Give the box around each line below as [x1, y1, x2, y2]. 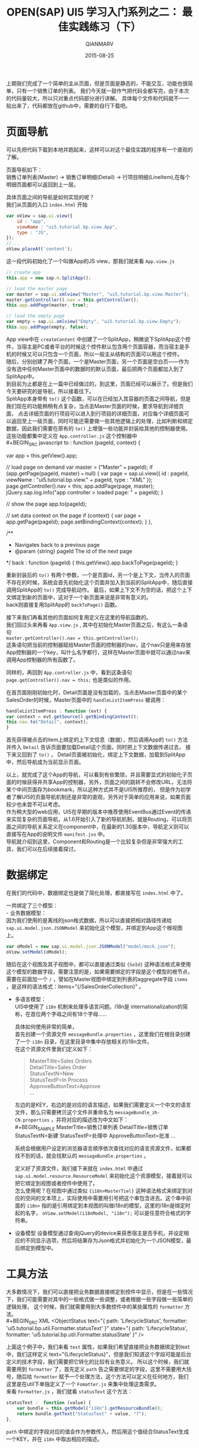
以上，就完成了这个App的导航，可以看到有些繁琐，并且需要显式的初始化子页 [6, 771, 192, 778]
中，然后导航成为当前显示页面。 [6, 759, 84, 766]
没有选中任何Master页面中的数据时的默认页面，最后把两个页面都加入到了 [6, 365, 184, 372]
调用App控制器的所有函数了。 [6, 656, 79, 663]
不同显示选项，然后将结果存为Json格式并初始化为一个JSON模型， [25, 1237, 187, 1244]
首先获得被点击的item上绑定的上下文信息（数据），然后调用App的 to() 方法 [6, 736, 188, 744]
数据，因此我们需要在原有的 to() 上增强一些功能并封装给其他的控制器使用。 [6, 425, 191, 432]
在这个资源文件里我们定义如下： [14, 1045, 93, 1052]
